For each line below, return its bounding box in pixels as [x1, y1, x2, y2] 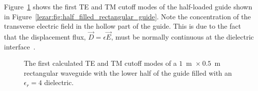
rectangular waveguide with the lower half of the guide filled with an [24, 67, 232, 78]
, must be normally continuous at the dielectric [111, 32, 254, 42]
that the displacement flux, [4, 32, 86, 42]
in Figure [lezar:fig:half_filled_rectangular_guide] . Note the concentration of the [4, 11, 251, 21]
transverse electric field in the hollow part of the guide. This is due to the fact [4, 21, 241, 31]
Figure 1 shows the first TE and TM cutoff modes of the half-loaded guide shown [4, 1, 253, 11]
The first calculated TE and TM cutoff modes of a [24, 58, 177, 68]
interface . [4, 41, 36, 51]
